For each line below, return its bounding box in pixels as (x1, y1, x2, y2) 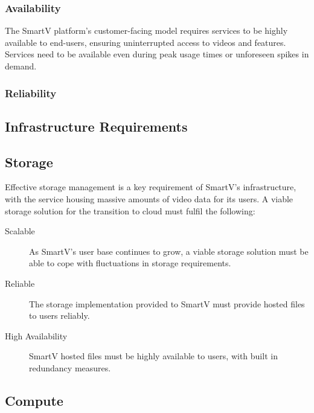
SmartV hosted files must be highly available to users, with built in (29, 350, 278, 362)
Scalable (5, 225, 35, 237)
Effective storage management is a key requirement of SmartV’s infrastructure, (5, 181, 296, 193)
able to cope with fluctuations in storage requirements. (29, 257, 231, 269)
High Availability (5, 329, 68, 342)
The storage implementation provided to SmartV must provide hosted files (29, 297, 305, 310)
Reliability (5, 85, 57, 100)
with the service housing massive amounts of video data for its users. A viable (5, 193, 293, 205)
